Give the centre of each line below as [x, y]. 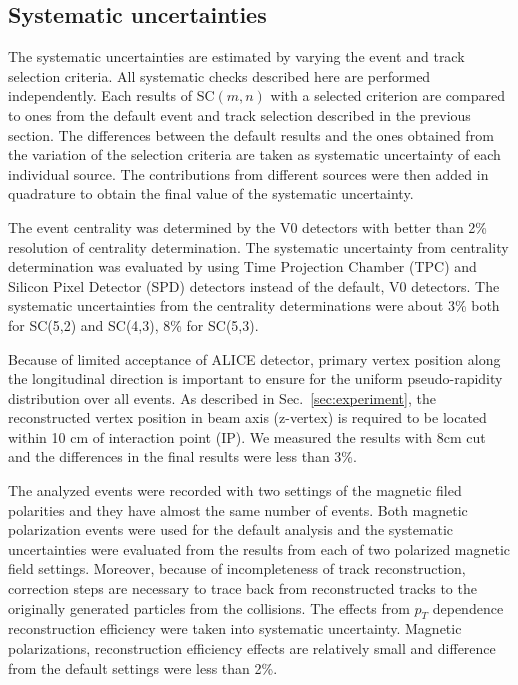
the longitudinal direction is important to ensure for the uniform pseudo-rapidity [255, 378]
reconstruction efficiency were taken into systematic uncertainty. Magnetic [235, 628]
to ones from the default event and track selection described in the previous [239, 114]
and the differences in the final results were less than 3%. [182, 456]
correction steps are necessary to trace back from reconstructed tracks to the [242, 588]
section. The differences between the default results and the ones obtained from [251, 134]
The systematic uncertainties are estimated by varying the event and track [236, 56]
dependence [468, 607]
